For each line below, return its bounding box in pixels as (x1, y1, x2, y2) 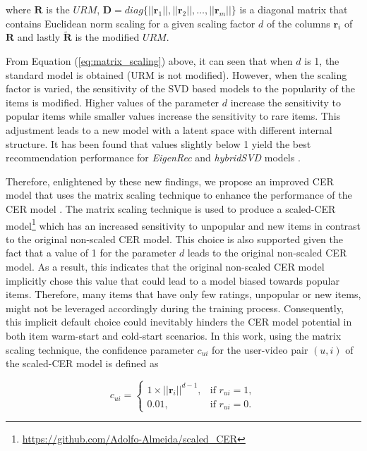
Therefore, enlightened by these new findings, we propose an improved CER (6, 173, 334, 188)
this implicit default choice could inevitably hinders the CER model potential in (6, 314, 352, 329)
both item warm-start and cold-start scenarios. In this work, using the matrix (6, 328, 342, 342)
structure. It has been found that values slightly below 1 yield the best (6, 136, 311, 151)
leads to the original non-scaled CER (187, 245, 347, 260)
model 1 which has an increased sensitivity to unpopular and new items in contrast (6, 216, 361, 233)
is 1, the (304, 54, 339, 68)
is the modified (75, 30, 140, 44)
